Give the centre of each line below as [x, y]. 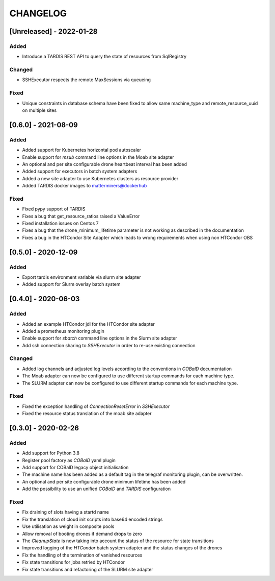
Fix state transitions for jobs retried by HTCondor [73, 562]
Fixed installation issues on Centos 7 [60, 223]
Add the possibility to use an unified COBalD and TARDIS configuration [96, 489]
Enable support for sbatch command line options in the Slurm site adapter [100, 338]
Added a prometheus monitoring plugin [63, 331]
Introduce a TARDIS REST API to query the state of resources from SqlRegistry [104, 57]
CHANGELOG [38, 13]
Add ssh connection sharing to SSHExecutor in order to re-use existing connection [109, 345]
